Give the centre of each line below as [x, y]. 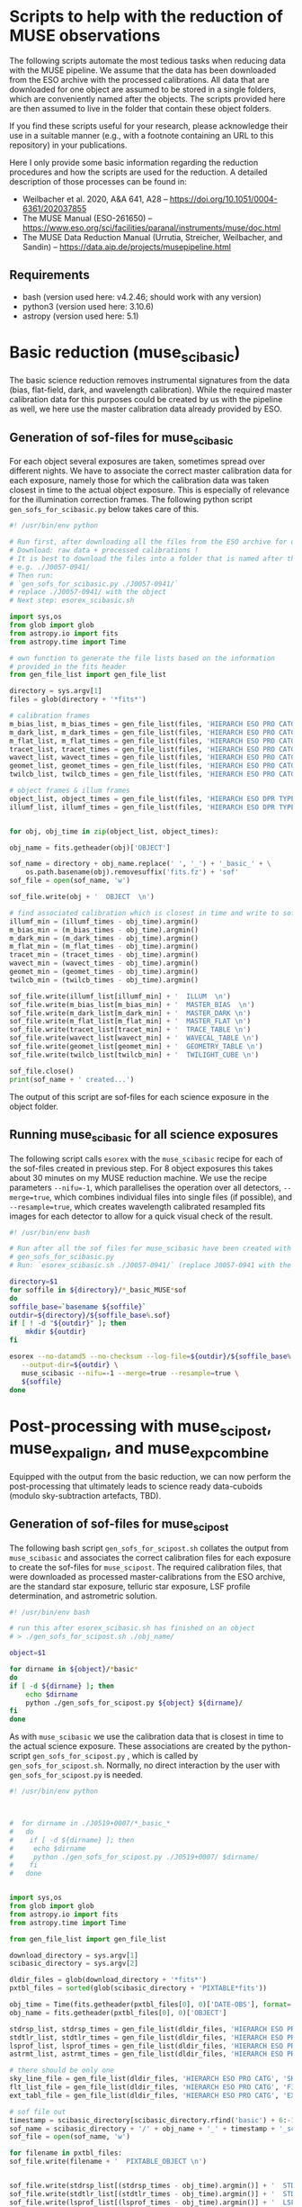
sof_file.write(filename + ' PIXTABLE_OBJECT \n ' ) [108, 2162]
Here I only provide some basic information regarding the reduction [134, 162]
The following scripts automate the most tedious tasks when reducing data [147, 60]
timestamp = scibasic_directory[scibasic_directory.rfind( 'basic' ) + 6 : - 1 [152, 2120]
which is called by [165, 1756]
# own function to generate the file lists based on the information [142, 658]
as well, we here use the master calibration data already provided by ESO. [146, 409]
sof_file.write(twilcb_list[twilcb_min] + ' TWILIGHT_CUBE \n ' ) [134, 1055]
